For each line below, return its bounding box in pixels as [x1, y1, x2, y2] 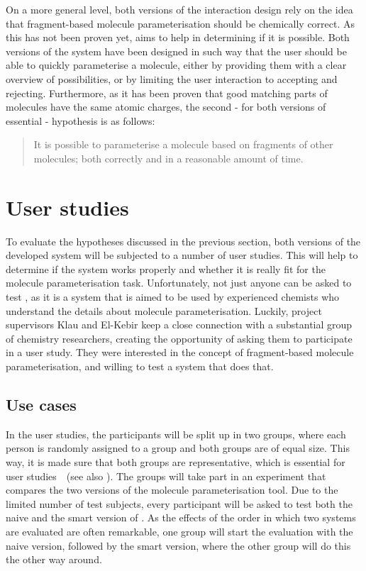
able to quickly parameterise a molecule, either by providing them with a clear [6, 57, 347, 72]
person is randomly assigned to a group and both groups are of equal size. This [6, 440, 350, 455]
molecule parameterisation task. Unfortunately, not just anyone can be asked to [6, 275, 352, 290]
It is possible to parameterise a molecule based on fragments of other [33, 137, 333, 152]
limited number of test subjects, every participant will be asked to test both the [6, 496, 353, 511]
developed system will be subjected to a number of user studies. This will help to [6, 248, 358, 262]
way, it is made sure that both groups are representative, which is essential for [6, 454, 345, 469]
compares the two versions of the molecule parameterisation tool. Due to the [6, 482, 338, 497]
